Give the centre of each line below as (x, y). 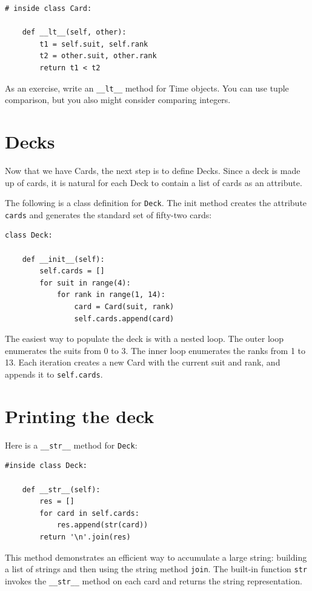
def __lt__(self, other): (74, 32)
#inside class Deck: (46, 466)
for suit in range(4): (85, 283)
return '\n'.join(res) (85, 537)
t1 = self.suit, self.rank (94, 44)
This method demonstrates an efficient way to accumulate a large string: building (156, 557)
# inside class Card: (48, 8)
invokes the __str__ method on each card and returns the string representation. (154, 580)
